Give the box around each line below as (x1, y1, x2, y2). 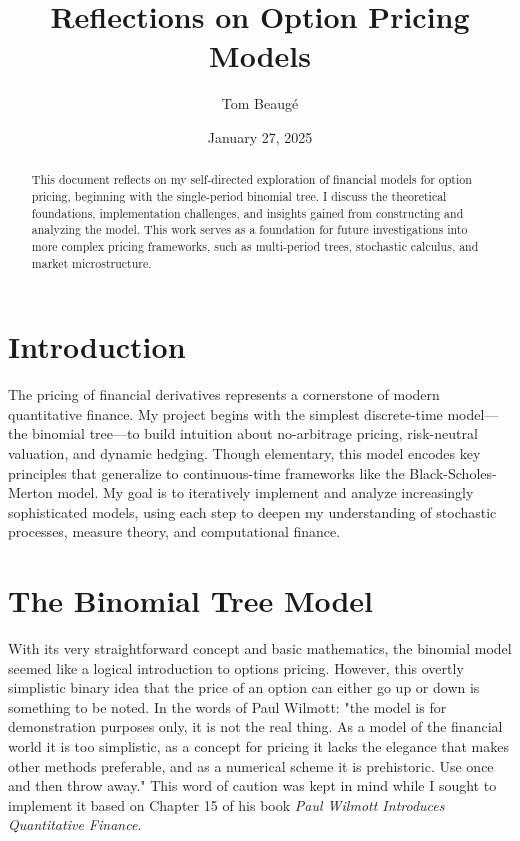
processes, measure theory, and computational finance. (8, 521, 341, 542)
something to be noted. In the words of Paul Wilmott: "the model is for (8, 696, 447, 717)
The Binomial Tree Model (8, 580, 374, 621)
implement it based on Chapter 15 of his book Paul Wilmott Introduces (8, 794, 445, 815)
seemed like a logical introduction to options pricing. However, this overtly (8, 657, 464, 678)
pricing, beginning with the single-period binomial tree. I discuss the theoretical (31, 187, 447, 204)
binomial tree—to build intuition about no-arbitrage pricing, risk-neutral (32, 423, 478, 444)
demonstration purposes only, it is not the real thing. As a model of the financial (8, 716, 503, 737)
